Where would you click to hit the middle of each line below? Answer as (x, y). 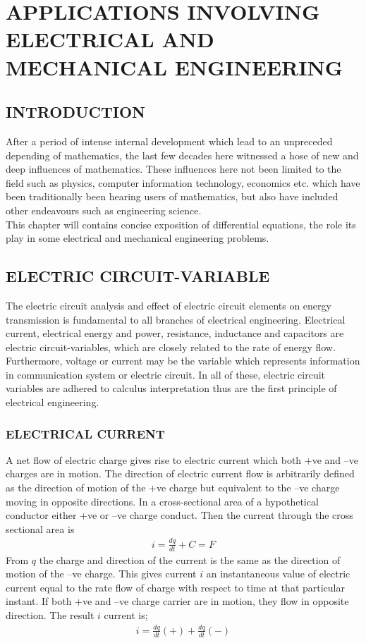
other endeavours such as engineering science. (104, 210)
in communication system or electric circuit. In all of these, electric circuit (166, 374)
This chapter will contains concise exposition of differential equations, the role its (181, 224)
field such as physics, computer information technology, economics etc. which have (183, 182)
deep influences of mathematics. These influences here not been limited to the (173, 169)
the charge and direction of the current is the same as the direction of (190, 559)
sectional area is (40, 528)
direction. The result (50, 614)
